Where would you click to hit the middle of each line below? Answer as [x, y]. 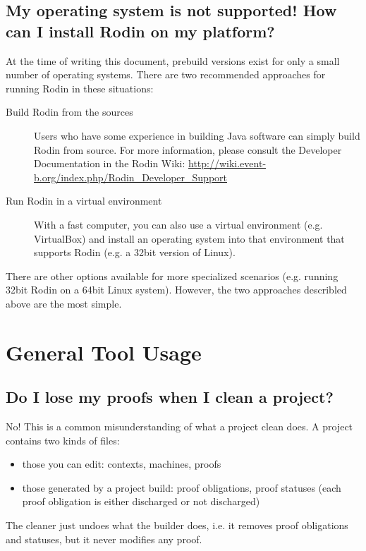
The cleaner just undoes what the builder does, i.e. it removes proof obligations [177, 525]
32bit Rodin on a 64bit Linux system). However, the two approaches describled [176, 290]
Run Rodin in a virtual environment [84, 201]
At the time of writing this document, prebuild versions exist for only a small [173, 60]
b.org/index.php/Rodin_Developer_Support [130, 177]
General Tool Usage [104, 352]
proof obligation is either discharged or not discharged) [141, 501]
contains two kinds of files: [63, 440]
